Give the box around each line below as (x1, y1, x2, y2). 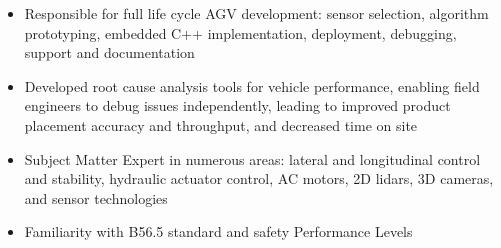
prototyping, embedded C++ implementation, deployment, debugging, (24, 22, 457, 43)
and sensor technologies (24, 187, 168, 208)
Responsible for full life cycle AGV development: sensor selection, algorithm (24, 3, 489, 23)
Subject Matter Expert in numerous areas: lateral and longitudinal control (24, 148, 481, 169)
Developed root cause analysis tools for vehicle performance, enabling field (24, 75, 480, 96)
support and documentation (24, 42, 195, 63)
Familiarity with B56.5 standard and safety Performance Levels (24, 221, 413, 242)
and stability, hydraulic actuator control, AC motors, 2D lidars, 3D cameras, (24, 168, 494, 189)
